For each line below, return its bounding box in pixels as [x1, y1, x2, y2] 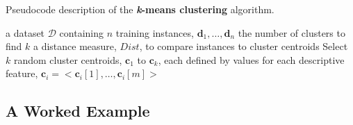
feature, [6, 66, 38, 81]
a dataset [6, 25, 45, 40]
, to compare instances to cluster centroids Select [139, 39, 348, 53]
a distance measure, [33, 39, 117, 53]
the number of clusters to [238, 25, 345, 40]
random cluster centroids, [13, 52, 122, 67]
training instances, [115, 25, 194, 40]
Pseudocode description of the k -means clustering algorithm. [6, 2, 274, 16]
